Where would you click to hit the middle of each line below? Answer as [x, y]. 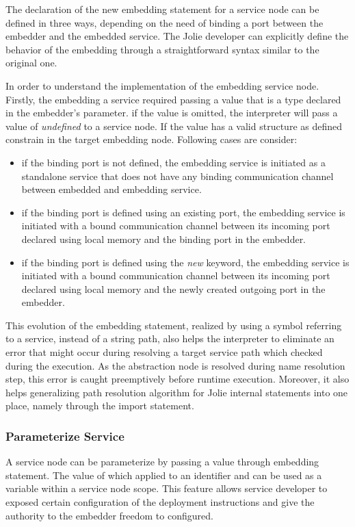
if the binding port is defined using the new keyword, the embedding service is [185, 262]
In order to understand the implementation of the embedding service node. [162, 85]
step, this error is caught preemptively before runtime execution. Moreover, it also [177, 379]
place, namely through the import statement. [100, 406]
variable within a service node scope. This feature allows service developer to [167, 488]
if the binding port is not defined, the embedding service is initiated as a [173, 162]
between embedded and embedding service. [111, 189]
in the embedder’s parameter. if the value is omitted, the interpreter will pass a [172, 113]
